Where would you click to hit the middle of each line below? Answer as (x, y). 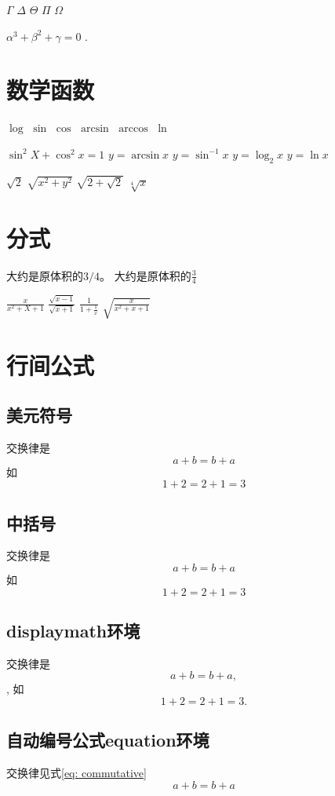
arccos (133, 129)
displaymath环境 (73, 630)
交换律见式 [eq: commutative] (76, 773)
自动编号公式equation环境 (108, 740)
